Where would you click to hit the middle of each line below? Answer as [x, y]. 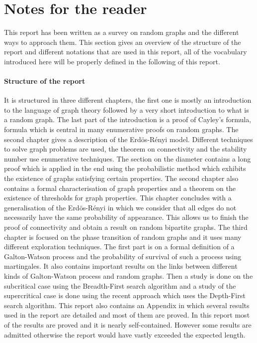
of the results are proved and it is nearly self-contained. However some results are [128, 324]
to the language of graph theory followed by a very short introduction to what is [127, 109]
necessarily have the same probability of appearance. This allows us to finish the [126, 217]
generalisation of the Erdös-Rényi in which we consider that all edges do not [120, 207]
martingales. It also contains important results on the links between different [121, 266]
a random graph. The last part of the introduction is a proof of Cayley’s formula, [128, 119]
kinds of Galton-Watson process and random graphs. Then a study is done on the [128, 275]
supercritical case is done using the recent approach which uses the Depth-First [125, 295]
